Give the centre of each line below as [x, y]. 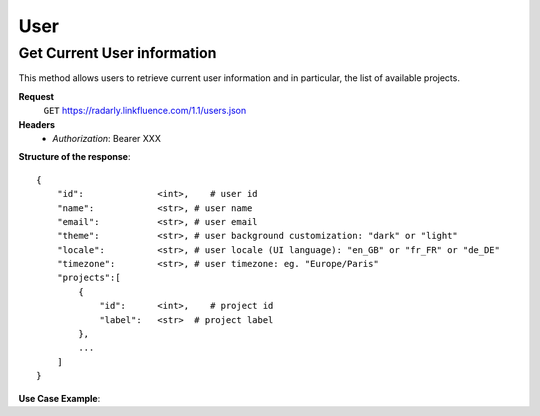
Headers [36, 124]
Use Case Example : [59, 398]
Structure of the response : [74, 157]
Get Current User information [117, 53]
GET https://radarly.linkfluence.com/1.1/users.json [145, 111]
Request [36, 96]
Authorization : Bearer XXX [107, 138]
